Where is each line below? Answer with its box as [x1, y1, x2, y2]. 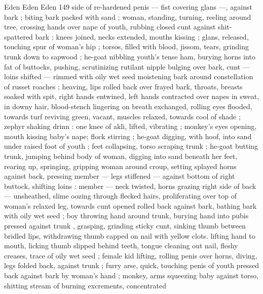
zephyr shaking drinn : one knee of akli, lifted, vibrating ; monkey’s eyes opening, [4, 121, 257, 132]
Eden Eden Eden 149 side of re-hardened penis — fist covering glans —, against [4, 2, 252, 12]
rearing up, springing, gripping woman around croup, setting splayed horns [4, 160, 237, 171]
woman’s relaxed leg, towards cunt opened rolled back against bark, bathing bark [4, 200, 257, 211]
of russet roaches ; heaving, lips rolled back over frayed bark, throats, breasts [4, 81, 243, 91]
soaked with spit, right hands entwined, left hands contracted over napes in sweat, [4, 91, 259, 102]
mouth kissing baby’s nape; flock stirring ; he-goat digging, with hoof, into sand [4, 130, 252, 141]
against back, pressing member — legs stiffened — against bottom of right [4, 171, 235, 181]
